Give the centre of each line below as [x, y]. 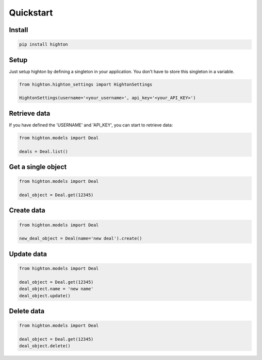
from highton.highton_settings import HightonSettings [86, 84]
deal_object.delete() [45, 346]
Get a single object [38, 167]
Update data [28, 254]
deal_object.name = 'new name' [57, 289]
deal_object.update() [45, 296]
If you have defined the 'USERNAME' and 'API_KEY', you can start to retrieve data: [91, 125]
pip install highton [43, 44]
